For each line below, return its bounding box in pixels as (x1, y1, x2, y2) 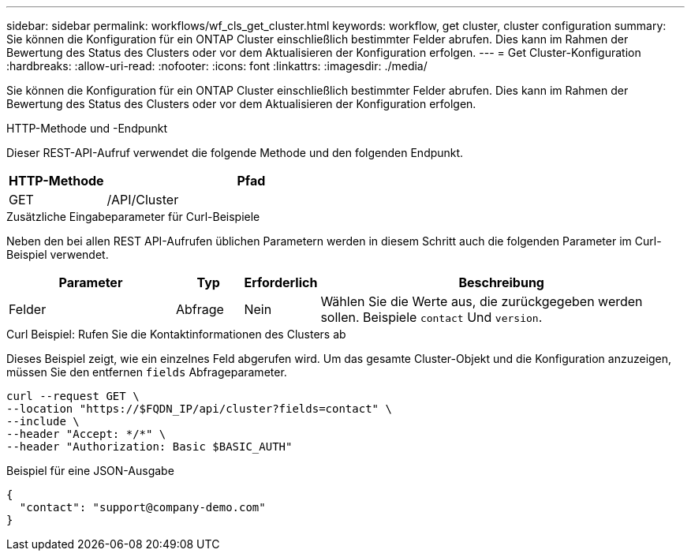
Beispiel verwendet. (6, 248, 109, 261)
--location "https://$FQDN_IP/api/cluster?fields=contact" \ (6, 402, 392, 415)
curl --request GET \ (6, 390, 140, 402)
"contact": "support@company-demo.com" (19, 501, 266, 514)
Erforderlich (244, 275, 318, 290)
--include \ (6, 415, 80, 428)
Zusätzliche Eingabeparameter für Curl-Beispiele (6, 210, 260, 223)
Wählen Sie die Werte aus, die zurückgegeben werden (320, 293, 643, 309)
